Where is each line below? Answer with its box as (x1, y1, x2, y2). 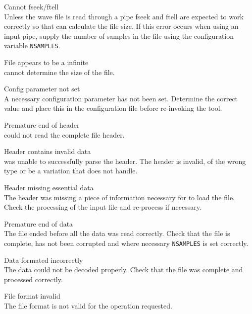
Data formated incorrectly (4, 254, 83, 265)
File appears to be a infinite (4, 57, 89, 68)
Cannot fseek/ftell (4, 1, 59, 11)
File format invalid (4, 291, 60, 301)
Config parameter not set (4, 83, 80, 94)
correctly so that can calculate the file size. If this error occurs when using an (4, 21, 239, 31)
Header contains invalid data (4, 146, 91, 157)
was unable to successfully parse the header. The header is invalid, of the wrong (4, 156, 246, 166)
